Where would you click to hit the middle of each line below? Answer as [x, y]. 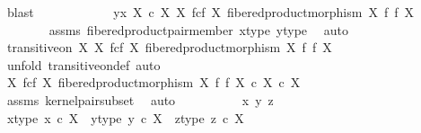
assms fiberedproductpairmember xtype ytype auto [198, 29]
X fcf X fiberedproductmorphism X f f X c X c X [153, 82]
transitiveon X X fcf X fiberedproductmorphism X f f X [169, 47]
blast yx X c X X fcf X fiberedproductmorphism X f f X [210, 12]
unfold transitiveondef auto [83, 64]
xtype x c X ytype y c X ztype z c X [125, 117]
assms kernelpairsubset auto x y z [140, 99]
